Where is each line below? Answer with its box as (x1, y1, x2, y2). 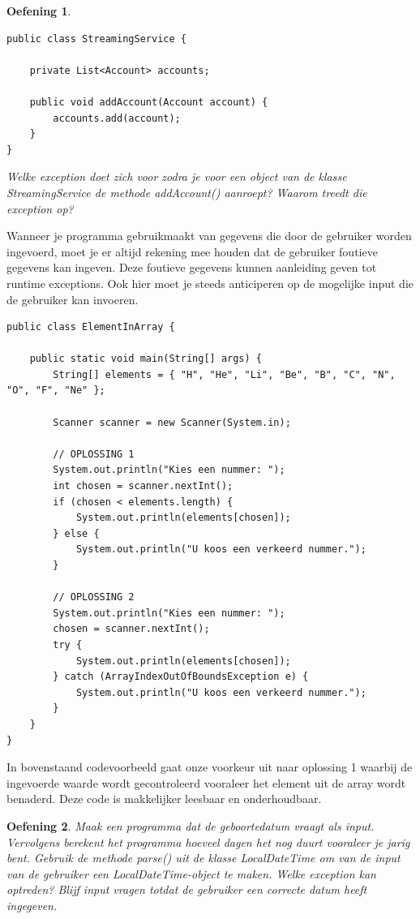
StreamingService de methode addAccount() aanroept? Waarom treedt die (6, 183, 367, 200)
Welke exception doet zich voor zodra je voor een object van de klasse (6, 168, 347, 185)
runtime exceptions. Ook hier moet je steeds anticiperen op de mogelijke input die (6, 274, 414, 291)
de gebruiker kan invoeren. (6, 290, 139, 307)
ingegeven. (6, 896, 58, 913)
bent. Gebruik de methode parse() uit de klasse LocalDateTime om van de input (6, 849, 401, 866)
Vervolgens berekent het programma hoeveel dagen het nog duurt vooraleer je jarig (6, 833, 410, 850)
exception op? (6, 200, 74, 217)
